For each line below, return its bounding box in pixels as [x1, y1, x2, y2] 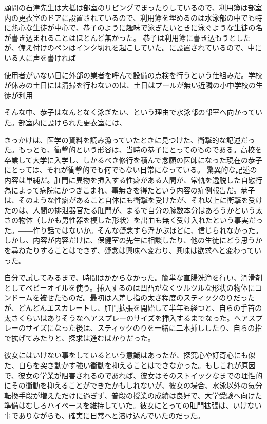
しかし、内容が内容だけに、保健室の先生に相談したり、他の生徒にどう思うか [4, 235, 263, 245]
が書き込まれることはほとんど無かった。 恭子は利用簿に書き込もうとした [4, 32, 251, 43]
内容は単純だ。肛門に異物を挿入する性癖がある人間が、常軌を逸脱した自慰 [4, 174, 256, 185]
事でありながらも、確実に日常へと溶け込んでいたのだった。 [4, 410, 205, 420]
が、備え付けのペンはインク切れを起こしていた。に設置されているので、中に [4, 42, 262, 53]
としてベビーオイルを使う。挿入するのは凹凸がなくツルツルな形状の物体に [4, 282, 255, 293]
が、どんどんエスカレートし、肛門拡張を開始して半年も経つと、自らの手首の [4, 302, 262, 313]
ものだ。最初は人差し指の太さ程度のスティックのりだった [61, 292, 255, 303]
